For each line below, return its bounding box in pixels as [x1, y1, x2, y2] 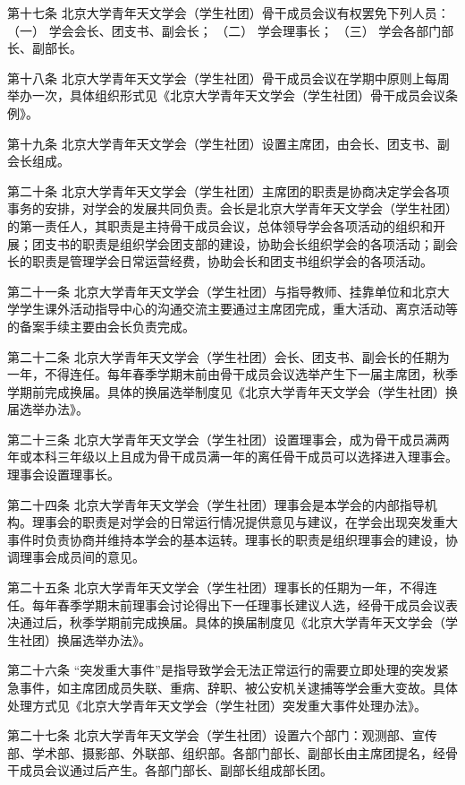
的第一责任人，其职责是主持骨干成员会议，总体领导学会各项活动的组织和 [7, 216, 433, 235]
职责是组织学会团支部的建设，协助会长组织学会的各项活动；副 [81, 234, 445, 253]
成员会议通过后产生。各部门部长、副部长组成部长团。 [19, 761, 333, 780]
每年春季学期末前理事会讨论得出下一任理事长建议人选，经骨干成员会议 [31, 595, 445, 614]
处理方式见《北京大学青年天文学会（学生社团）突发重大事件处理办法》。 [7, 695, 427, 714]
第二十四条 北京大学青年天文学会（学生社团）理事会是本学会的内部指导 [7, 495, 425, 513]
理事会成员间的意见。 [19, 548, 145, 566]
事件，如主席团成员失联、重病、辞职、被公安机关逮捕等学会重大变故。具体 [19, 678, 458, 696]
